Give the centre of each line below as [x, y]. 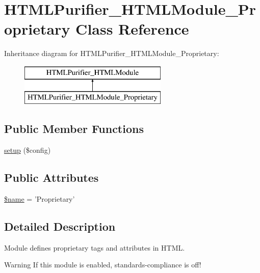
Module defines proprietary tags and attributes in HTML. [95, 247]
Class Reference [132, 29]
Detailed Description [60, 226]
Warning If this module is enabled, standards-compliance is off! [103, 265]
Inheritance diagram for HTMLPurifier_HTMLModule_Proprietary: [112, 53]
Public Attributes [51, 178]
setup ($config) [28, 150]
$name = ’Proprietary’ [40, 199]
